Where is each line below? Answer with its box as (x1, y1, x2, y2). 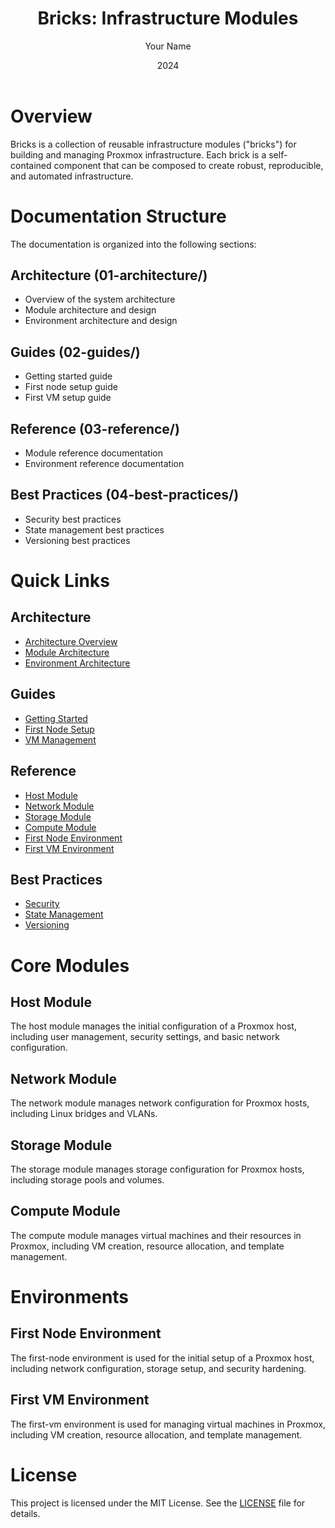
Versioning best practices (24, 534, 131, 546)
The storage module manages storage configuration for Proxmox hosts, (10, 1163, 305, 1175)
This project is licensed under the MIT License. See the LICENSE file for (10, 1497, 306, 1509)
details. (10, 1507, 41, 1519)
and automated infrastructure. (10, 170, 134, 182)
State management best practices (24, 523, 165, 536)
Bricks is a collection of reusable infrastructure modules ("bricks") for (10, 138, 297, 150)
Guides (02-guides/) (10, 343, 141, 361)
